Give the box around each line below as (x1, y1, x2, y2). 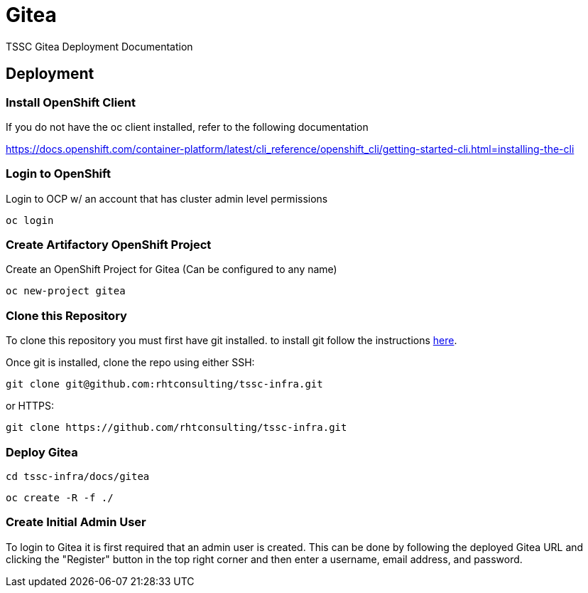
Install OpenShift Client (6, 95, 136, 109)
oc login (6, 214, 54, 226)
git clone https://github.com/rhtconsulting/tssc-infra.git (6, 422, 347, 434)
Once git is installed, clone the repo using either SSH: (6, 356, 255, 369)
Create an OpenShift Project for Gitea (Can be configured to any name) (6, 263, 337, 276)
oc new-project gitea (6, 285, 126, 297)
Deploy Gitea (6, 444, 78, 459)
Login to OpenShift (6, 166, 111, 181)
